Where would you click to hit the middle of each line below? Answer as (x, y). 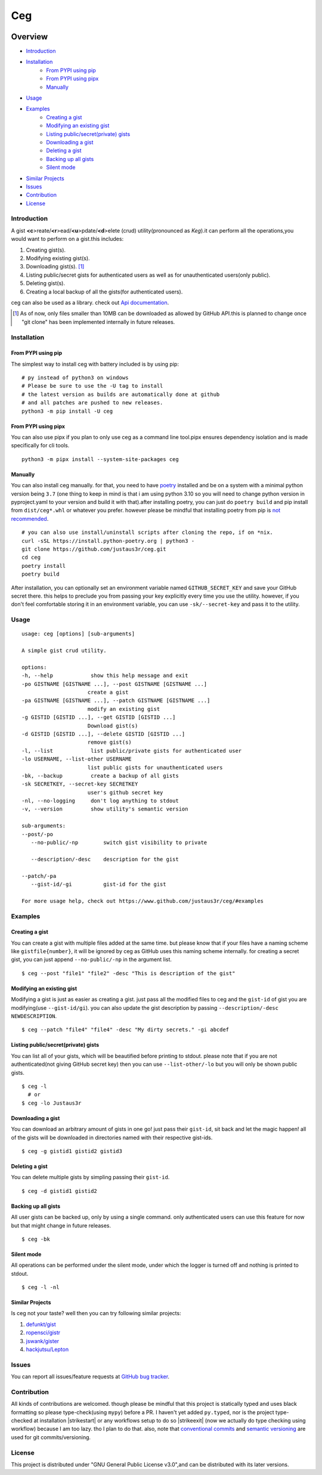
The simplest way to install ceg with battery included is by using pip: (95, 364)
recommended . (30, 518)
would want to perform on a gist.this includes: (67, 239)
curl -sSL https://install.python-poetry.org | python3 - (108, 541)
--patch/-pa (39, 876)
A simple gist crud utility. (64, 651)
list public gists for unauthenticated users (155, 767)
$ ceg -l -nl (41, 1287)
